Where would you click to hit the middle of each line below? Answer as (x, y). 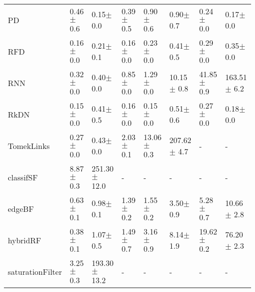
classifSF (23, 177)
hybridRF (25, 240)
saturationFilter (35, 271)
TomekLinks (29, 146)
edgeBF (21, 208)
